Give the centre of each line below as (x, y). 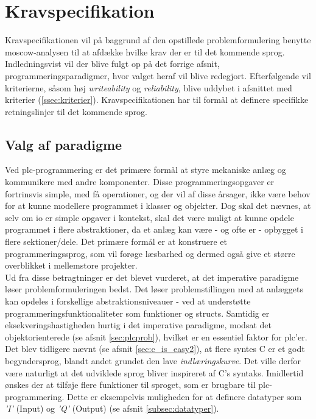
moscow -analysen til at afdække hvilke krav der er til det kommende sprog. (145, 51)
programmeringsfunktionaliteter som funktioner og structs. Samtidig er (137, 313)
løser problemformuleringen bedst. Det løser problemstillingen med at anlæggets (154, 289)
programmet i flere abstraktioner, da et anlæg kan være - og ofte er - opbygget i (154, 229)
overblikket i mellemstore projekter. (71, 265)
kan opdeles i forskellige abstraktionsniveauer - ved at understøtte (128, 301)
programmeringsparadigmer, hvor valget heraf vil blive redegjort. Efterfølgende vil (158, 75)
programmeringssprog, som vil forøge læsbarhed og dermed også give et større (150, 253)
